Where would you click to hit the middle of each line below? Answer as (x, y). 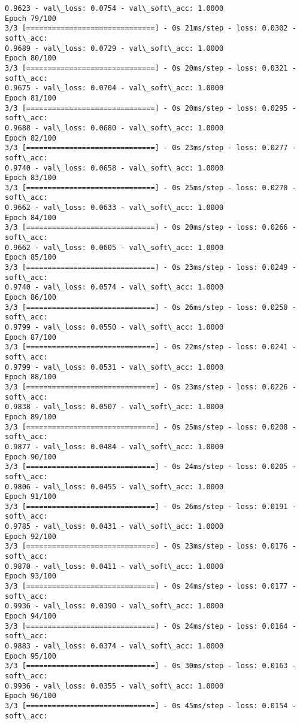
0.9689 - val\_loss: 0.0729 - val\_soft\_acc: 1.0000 (114, 48)
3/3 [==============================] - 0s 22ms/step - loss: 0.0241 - (151, 347)
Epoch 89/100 (31, 417)
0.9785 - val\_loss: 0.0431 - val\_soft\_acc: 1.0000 (114, 527)
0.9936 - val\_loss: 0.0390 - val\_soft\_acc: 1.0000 (114, 606)
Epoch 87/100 (31, 337)
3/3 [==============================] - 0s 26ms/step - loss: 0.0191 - (151, 506)
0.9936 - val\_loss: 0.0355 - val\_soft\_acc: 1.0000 (114, 686)
